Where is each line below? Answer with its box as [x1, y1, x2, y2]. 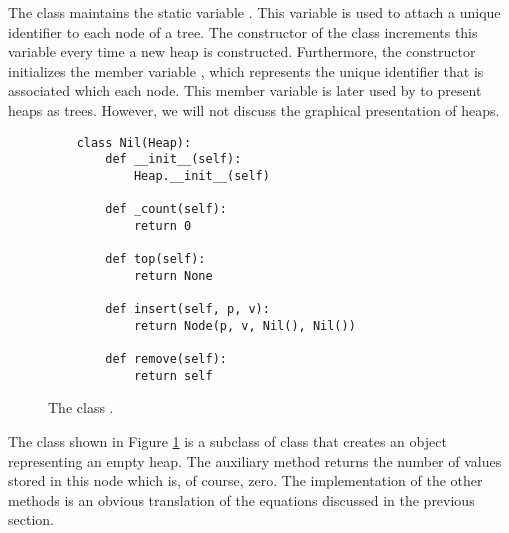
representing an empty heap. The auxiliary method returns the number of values [8, 450, 502, 471]
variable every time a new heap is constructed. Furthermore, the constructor [8, 41, 476, 62]
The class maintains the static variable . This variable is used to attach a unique [8, 2, 501, 22]
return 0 [133, 218, 192, 233]
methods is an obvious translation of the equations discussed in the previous [8, 489, 475, 510]
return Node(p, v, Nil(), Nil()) [133, 318, 356, 333]
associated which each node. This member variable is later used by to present [8, 80, 482, 101]
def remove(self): [105, 352, 227, 367]
